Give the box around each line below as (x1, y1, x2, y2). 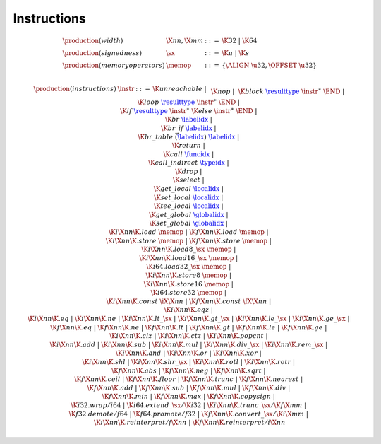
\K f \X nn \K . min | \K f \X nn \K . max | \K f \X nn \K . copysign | (102, 392, 275, 401)
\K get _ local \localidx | (153, 185, 224, 193)
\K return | (171, 141, 206, 150)
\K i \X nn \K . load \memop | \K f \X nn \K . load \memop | (108, 228, 269, 236)
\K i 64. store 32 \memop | (150, 288, 227, 297)
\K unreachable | (152, 85, 207, 93)
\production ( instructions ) (33, 85, 116, 93)
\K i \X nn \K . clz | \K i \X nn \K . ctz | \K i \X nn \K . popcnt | (109, 332, 268, 340)
